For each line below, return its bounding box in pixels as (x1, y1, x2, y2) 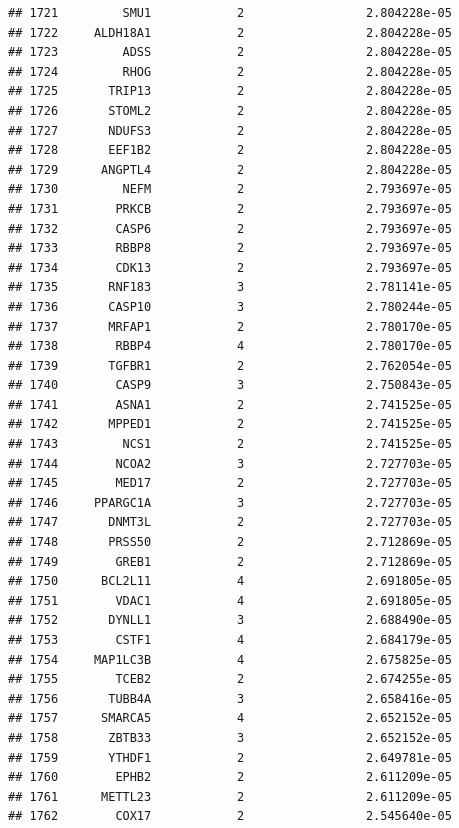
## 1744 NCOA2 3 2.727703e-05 (8, 456, 452, 471)
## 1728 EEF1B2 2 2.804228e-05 (8, 143, 452, 158)
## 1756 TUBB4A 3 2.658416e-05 (8, 691, 452, 706)
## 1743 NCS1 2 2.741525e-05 (8, 437, 452, 452)
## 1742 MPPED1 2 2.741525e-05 (8, 417, 452, 432)
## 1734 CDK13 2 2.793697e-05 (8, 260, 452, 275)
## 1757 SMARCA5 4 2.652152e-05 (8, 711, 452, 726)
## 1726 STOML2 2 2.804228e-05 (8, 103, 452, 118)
